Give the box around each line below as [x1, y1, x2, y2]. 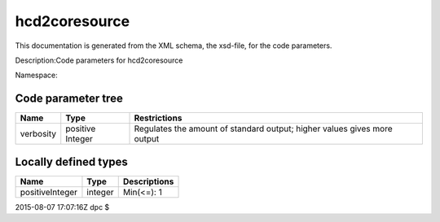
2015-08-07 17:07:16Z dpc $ [15, 202, 110, 211]
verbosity [20, 128, 57, 140]
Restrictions [134, 112, 183, 124]
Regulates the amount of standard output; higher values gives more [134, 123, 393, 134]
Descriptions [122, 176, 174, 187]
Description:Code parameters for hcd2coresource [15, 55, 183, 65]
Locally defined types [15, 155, 128, 168]
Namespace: [15, 70, 58, 81]
